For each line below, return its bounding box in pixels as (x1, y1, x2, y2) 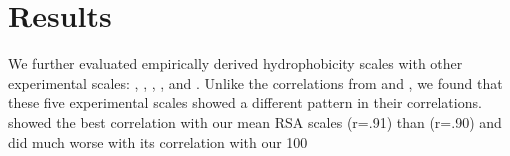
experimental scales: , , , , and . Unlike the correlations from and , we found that (8, 72, 503, 93)
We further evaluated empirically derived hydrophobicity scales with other (8, 53, 463, 74)
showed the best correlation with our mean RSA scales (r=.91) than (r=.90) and (8, 111, 502, 132)
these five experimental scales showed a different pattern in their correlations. (8, 92, 482, 113)
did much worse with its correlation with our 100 (8, 131, 308, 152)
